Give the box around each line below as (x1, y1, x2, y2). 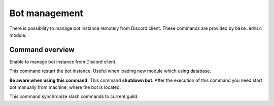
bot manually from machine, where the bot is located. (9, 84, 121, 90)
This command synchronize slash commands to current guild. (9, 93, 139, 99)
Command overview (9, 45, 75, 54)
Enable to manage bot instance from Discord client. (9, 59, 117, 65)
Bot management (9, 8, 84, 19)
